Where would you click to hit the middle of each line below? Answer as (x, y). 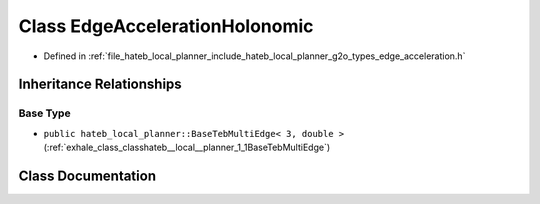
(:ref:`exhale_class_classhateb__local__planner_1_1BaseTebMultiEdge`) (187, 147)
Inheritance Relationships (100, 84)
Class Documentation (87, 175)
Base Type (44, 113)
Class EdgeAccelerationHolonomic (166, 26)
